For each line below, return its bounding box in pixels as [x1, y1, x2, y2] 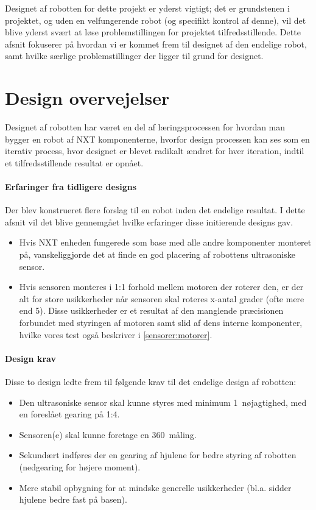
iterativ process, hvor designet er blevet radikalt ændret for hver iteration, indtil [5, 144, 304, 157]
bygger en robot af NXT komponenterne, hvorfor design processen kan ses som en [5, 132, 310, 145]
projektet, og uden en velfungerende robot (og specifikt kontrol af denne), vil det [5, 13, 306, 26]
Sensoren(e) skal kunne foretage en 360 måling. [19, 428, 197, 441]
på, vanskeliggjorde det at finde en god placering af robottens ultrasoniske [19, 248, 295, 261]
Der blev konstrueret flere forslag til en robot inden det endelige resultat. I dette [5, 204, 305, 216]
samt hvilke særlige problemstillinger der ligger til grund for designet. [5, 49, 264, 62]
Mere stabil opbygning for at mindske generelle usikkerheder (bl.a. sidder [19, 481, 292, 494]
